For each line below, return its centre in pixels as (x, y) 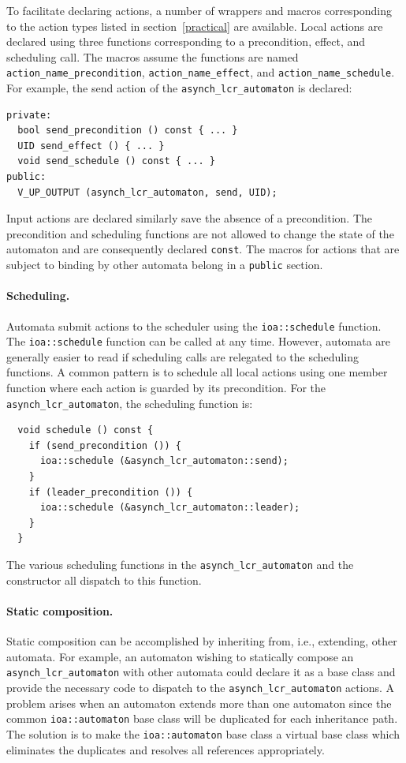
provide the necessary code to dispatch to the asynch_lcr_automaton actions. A (200, 687)
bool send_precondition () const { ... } (128, 131)
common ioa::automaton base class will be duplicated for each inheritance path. (202, 718)
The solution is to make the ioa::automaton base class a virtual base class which (203, 733)
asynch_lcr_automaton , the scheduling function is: (130, 403)
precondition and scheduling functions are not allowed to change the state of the (200, 233)
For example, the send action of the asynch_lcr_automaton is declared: (179, 88)
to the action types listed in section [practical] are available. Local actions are (195, 26)
